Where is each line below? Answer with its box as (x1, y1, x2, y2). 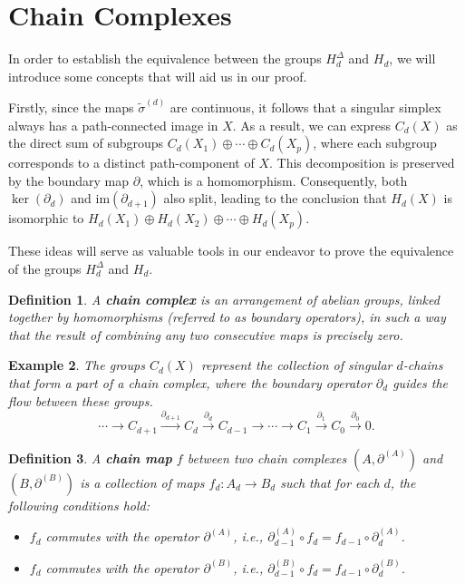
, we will (389, 49, 436, 68)
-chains (402, 355, 443, 375)
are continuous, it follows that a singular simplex (170, 97, 441, 116)
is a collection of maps (80, 472, 205, 492)
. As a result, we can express (232, 115, 391, 134)
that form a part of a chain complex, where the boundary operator (8, 373, 372, 392)
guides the (392, 373, 449, 392)
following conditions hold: (8, 495, 150, 514)
